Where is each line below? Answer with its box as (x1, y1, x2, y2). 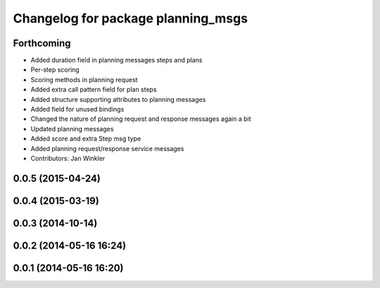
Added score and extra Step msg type (30, 134, 141, 143)
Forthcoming (13, 37, 71, 49)
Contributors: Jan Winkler (30, 154, 106, 162)
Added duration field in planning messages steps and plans (30, 56, 203, 65)
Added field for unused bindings (30, 105, 125, 114)
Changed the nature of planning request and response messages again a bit (30, 114, 251, 123)
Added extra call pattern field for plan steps (30, 85, 158, 94)
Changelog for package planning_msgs (13, 11, 248, 26)
